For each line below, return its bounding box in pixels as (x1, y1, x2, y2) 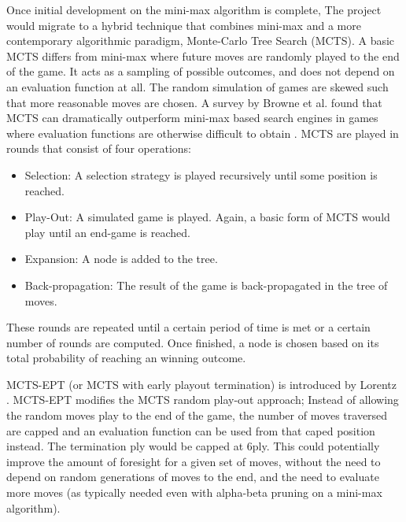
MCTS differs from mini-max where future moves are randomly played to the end (6, 47, 400, 64)
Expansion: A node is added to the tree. (24, 250, 218, 267)
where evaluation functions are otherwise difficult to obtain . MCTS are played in (6, 124, 399, 141)
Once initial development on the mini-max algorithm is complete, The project (6, 2, 382, 17)
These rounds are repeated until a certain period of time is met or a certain (6, 319, 371, 335)
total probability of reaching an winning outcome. (6, 350, 246, 366)
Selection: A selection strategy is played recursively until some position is (24, 166, 378, 183)
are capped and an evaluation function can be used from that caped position (6, 422, 375, 439)
